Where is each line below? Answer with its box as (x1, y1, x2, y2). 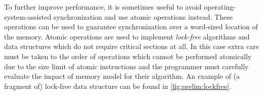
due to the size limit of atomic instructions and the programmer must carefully (4, 61, 249, 71)
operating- (204, 2, 236, 12)
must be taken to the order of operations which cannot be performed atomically (4, 51, 252, 61)
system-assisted (4, 11, 52, 22)
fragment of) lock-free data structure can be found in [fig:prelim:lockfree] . (4, 80, 232, 91)
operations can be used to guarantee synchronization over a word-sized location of (4, 21, 258, 32)
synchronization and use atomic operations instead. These (53, 11, 233, 22)
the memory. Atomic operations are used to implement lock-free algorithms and (4, 31, 250, 41)
